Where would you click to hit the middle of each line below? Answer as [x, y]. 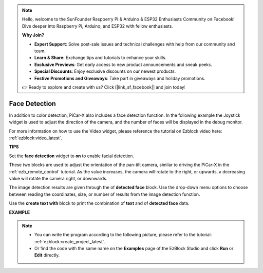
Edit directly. [47, 255]
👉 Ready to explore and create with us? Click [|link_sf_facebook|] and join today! [104, 87]
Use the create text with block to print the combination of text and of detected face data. [99, 203]
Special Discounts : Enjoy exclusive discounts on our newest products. [105, 71]
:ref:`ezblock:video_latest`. [36, 138]
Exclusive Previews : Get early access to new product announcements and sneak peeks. [123, 64]
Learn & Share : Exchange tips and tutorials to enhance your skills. [100, 58]
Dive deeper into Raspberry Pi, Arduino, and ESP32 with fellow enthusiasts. [98, 26]
